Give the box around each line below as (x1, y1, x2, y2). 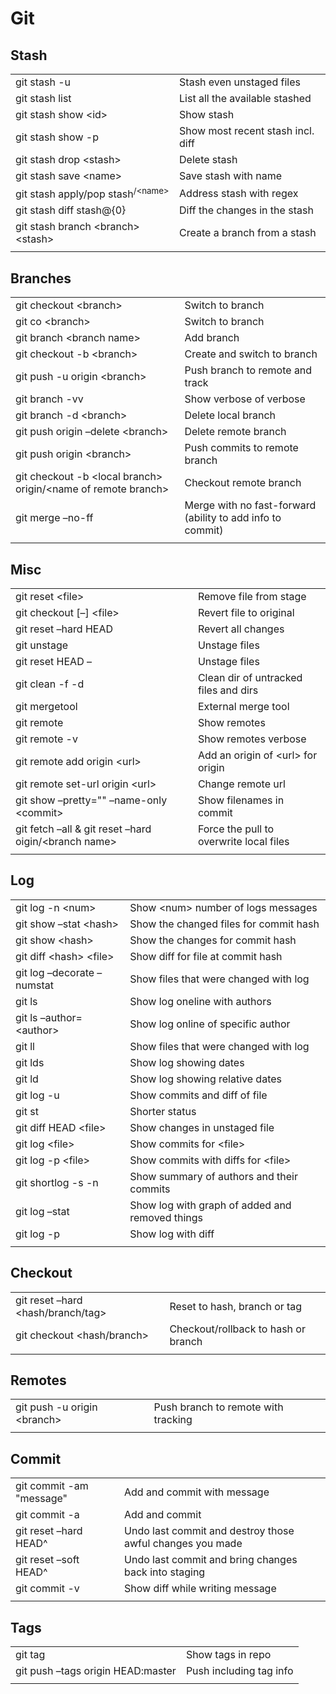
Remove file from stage (197, 589, 307, 603)
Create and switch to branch (184, 347, 318, 361)
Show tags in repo (185, 1648, 272, 1662)
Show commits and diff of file (129, 1088, 268, 1102)
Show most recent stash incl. (179, 124, 315, 137)
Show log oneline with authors (129, 994, 272, 1008)
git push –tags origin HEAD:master (15, 1664, 177, 1678)
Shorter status (129, 1104, 197, 1118)
